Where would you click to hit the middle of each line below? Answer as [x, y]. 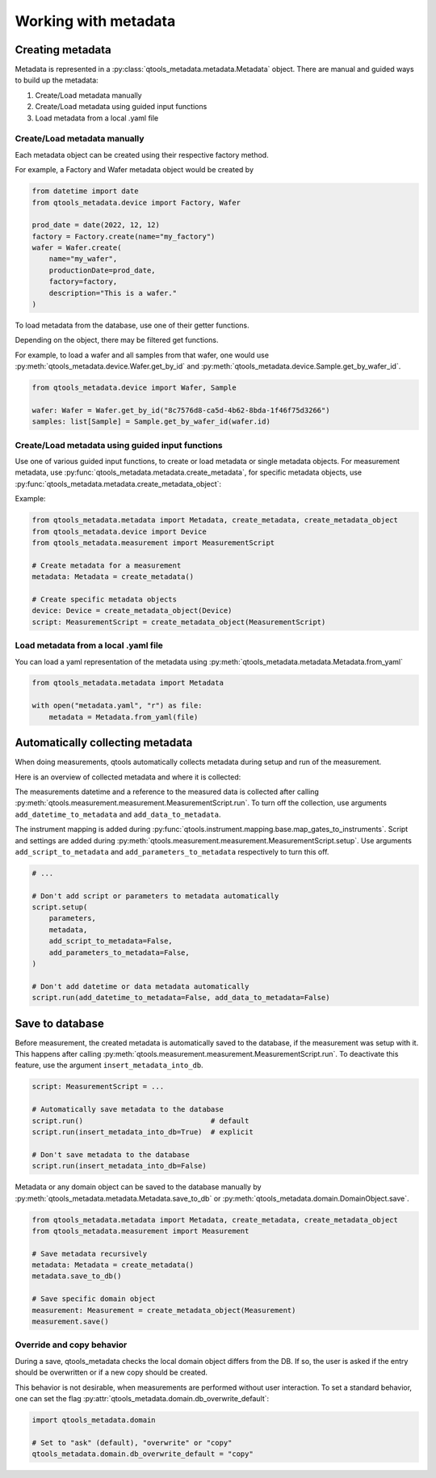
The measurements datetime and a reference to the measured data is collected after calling [167, 792]
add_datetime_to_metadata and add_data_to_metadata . [118, 814]
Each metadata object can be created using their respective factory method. [142, 154]
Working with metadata [95, 21]
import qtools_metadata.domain [94, 1420]
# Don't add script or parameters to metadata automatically [155, 896]
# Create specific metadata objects [105, 599]
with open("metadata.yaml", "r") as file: [117, 706]
